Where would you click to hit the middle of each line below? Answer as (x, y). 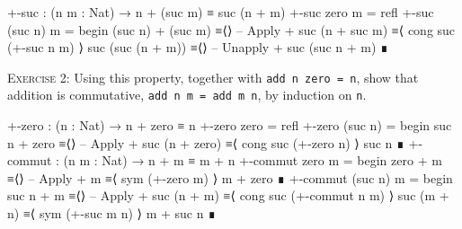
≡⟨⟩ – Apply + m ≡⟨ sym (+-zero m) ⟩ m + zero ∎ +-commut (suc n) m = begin (230, 177)
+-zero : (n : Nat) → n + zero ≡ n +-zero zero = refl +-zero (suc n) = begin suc (230, 125)
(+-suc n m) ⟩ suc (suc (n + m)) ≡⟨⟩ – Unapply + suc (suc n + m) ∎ (198, 47)
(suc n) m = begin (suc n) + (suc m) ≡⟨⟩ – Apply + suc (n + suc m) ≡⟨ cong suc (231, 29)
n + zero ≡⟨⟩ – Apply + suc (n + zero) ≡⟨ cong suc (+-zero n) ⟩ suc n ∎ (206, 142)
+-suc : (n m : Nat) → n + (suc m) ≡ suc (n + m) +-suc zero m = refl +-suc (221, 12)
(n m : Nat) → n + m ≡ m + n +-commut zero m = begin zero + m (253, 160)
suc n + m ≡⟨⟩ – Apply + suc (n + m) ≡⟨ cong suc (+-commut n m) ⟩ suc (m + (228, 195)
